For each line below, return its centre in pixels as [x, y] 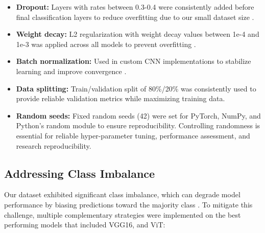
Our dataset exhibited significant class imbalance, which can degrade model [122, 194]
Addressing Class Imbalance [80, 173]
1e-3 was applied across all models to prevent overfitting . [106, 44]
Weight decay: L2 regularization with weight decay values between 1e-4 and [138, 34]
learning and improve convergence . [71, 71]
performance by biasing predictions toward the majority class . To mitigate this [128, 204]
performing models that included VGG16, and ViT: [85, 225]
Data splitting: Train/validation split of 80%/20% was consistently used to [136, 88]
